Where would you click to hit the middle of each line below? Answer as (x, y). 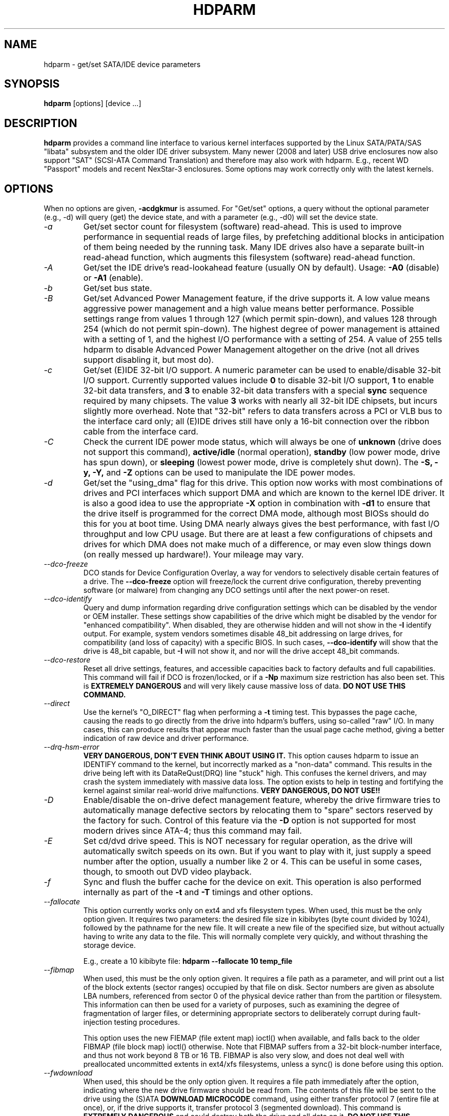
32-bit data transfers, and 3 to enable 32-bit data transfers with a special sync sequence (255, 391)
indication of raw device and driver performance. (166, 738)
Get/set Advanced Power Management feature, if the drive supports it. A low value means (257, 298)
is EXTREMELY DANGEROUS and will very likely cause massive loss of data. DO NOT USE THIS (244, 686)
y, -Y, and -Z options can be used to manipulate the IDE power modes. (219, 473)
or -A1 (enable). (113, 278)
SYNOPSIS (32, 84)
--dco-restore (67, 660)
